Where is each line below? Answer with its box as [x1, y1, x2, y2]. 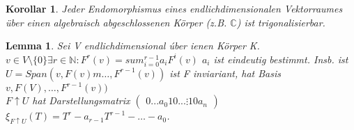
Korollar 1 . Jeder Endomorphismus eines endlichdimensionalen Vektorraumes [6, 1, 343, 15]
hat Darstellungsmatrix [32, 93, 130, 108]
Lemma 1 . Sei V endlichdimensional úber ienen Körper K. [6, 38, 260, 53]
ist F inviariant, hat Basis [169, 65, 281, 80]
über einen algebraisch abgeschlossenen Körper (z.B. [6, 15, 227, 29]
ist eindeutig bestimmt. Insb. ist [213, 51, 348, 66]
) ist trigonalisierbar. [236, 15, 325, 29]
